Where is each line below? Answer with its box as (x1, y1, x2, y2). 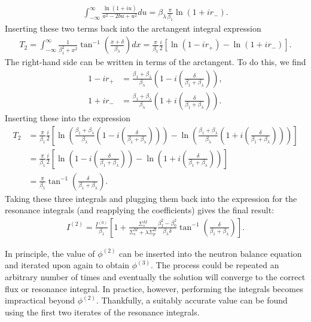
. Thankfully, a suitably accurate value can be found (96, 294, 288, 306)
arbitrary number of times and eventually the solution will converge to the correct (5, 270, 306, 283)
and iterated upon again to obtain (5, 259, 130, 271)
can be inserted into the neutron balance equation (119, 247, 302, 259)
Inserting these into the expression (5, 111, 130, 124)
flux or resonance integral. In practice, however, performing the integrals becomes (5, 282, 303, 295)
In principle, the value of (5, 247, 95, 259)
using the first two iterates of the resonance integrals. (5, 305, 200, 318)
